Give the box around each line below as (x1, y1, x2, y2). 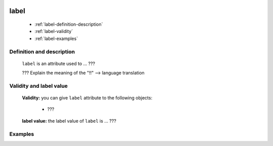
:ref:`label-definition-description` (34, 21, 103, 27)
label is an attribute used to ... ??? (22, 60, 96, 66)
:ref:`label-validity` (34, 28, 73, 34)
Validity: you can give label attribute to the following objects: (22, 95, 153, 101)
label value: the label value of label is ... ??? (22, 118, 116, 124)
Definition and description (9, 48, 75, 55)
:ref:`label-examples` (34, 35, 78, 42)
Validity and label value (9, 82, 68, 89)
